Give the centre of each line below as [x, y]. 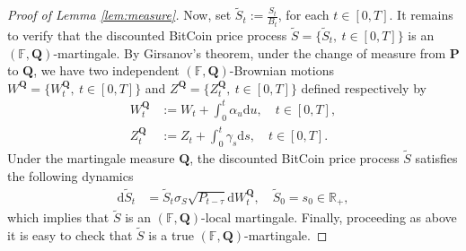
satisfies [436, 158]
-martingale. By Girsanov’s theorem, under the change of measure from [250, 52]
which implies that [58, 217]
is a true [171, 235]
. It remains [421, 15]
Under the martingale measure [91, 158]
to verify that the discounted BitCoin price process [147, 35]
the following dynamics [70, 175]
